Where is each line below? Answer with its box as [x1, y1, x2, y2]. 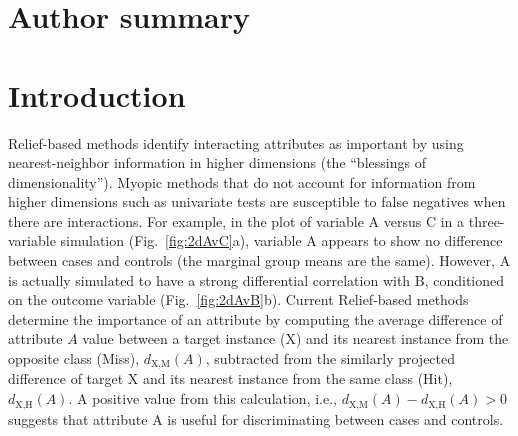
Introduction [8, 74, 186, 115]
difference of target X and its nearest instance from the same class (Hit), [8, 368, 453, 389]
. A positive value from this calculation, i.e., [68, 388, 337, 409]
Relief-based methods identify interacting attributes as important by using [8, 132, 464, 153]
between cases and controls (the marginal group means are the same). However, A [8, 250, 511, 271]
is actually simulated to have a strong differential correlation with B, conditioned [8, 269, 505, 290]
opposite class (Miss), [8, 348, 140, 369]
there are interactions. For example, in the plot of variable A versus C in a [8, 210, 465, 231]
